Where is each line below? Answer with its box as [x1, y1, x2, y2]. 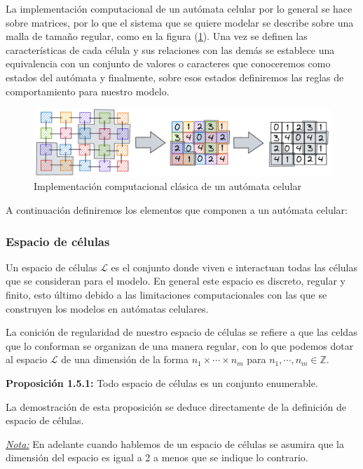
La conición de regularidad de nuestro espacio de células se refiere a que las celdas [6, 325, 357, 339]
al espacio [6, 352, 48, 367]
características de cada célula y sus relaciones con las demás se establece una [6, 42, 335, 57]
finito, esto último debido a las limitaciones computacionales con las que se [6, 287, 327, 302]
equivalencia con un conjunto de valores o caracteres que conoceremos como [6, 56, 331, 71]
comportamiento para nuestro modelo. [6, 83, 170, 98]
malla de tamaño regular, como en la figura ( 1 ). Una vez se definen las [6, 29, 308, 43]
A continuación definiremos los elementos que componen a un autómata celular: [6, 203, 348, 217]
